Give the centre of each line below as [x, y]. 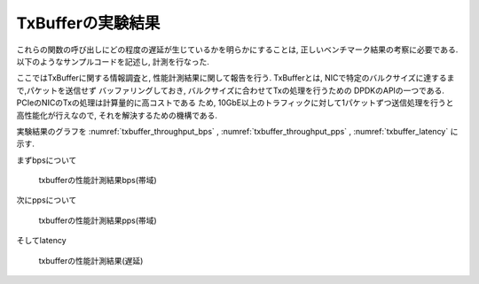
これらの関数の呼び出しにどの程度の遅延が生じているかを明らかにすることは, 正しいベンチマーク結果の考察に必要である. [237, 50]
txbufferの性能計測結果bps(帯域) [98, 180]
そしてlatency [41, 241]
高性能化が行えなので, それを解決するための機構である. [117, 115]
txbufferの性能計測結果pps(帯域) [98, 220]
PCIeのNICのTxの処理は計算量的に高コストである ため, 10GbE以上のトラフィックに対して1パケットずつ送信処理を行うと [235, 103]
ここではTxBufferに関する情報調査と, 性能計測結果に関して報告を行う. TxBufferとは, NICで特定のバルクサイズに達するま [236, 78]
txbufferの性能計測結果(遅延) [91, 260]
